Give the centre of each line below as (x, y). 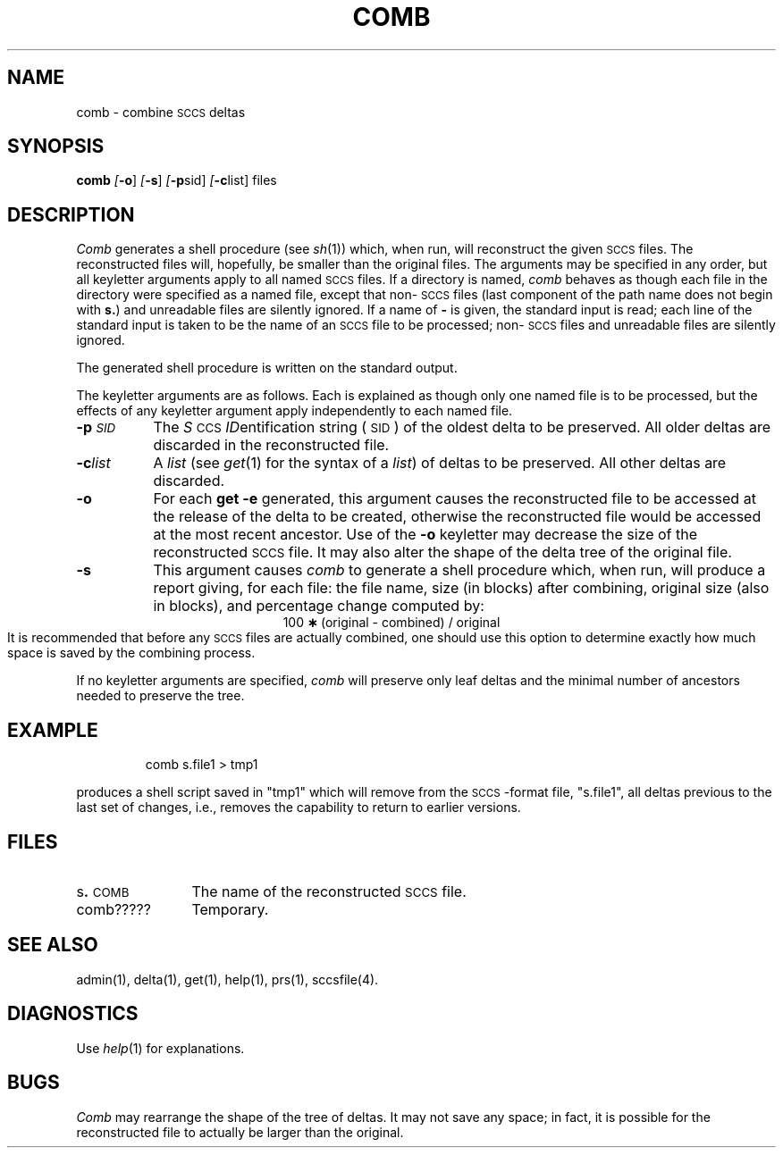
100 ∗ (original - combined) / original (391, 623)
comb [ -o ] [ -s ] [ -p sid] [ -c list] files (177, 180)
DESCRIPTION (71, 214)
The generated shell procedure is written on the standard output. (267, 368)
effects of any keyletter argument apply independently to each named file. (295, 411)
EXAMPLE (53, 730)
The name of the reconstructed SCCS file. (329, 891)
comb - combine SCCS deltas (161, 112)
